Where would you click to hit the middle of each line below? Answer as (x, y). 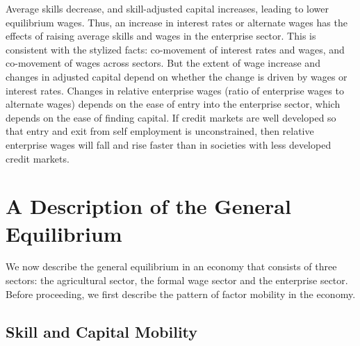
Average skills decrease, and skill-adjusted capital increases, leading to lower (167, 8)
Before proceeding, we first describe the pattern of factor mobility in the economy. (181, 294)
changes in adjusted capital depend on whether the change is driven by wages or (177, 76)
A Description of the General (148, 206)
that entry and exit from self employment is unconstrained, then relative (160, 131)
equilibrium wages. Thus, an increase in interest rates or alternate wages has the (177, 22)
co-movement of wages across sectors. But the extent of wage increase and (163, 63)
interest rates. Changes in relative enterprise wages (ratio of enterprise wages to (175, 90)
